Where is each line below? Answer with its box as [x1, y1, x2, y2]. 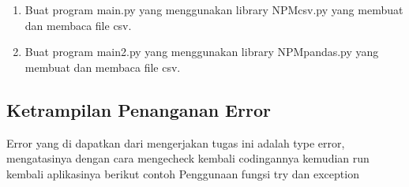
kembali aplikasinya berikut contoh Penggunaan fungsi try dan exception [6, 165, 359, 181]
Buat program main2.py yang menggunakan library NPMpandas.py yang [24, 43, 379, 60]
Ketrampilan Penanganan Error [6, 97, 271, 122]
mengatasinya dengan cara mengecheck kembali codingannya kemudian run [6, 150, 370, 166]
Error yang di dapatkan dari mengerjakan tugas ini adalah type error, [6, 134, 345, 151]
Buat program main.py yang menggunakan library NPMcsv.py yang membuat [24, 2, 403, 17]
